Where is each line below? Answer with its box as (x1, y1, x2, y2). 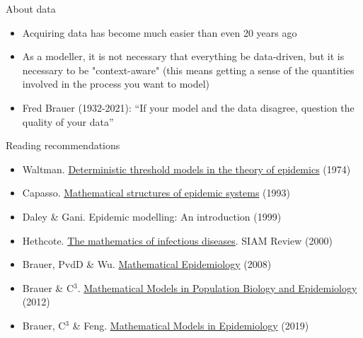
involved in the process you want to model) (22, 76, 210, 91)
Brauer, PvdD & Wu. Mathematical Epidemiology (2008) (22, 257, 272, 272)
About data (6, 1, 56, 16)
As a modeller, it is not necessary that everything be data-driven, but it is (22, 49, 345, 64)
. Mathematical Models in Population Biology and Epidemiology (77, 280, 357, 295)
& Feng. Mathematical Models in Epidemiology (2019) (72, 317, 309, 332)
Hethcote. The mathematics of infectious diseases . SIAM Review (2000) (22, 233, 333, 247)
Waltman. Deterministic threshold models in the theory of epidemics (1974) (22, 161, 351, 176)
